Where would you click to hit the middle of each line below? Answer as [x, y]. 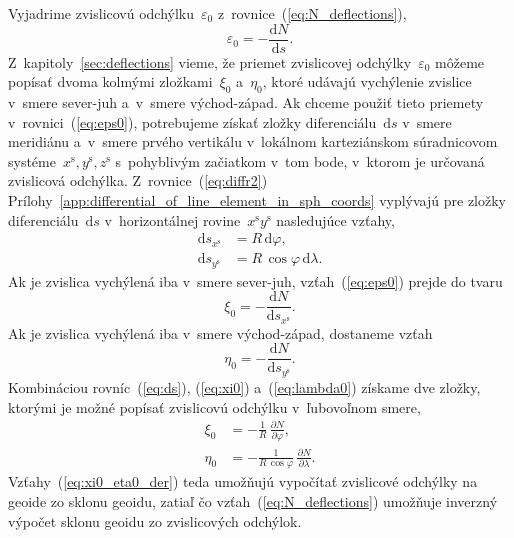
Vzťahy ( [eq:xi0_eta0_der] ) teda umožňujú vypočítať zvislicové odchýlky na [243, 481]
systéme [32, 160]
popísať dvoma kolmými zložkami [110, 81]
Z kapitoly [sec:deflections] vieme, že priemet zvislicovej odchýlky [210, 61]
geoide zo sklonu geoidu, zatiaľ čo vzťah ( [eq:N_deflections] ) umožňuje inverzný [253, 500]
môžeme [460, 61]
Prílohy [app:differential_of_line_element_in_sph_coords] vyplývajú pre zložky [257, 200]
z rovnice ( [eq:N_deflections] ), [312, 13]
